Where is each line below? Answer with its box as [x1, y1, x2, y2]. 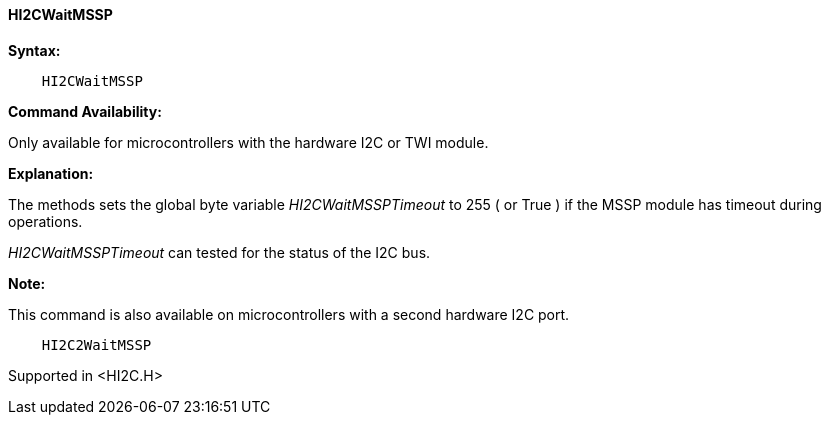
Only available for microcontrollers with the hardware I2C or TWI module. [8, 133, 489, 151]
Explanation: [8, 164, 94, 182]
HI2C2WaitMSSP [41, 336, 152, 353]
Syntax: [8, 41, 61, 59]
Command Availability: [8, 102, 162, 120]
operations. [8, 212, 83, 230]
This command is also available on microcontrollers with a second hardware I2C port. [8, 305, 570, 323]
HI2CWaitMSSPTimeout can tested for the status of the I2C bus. [8, 243, 431, 261]
